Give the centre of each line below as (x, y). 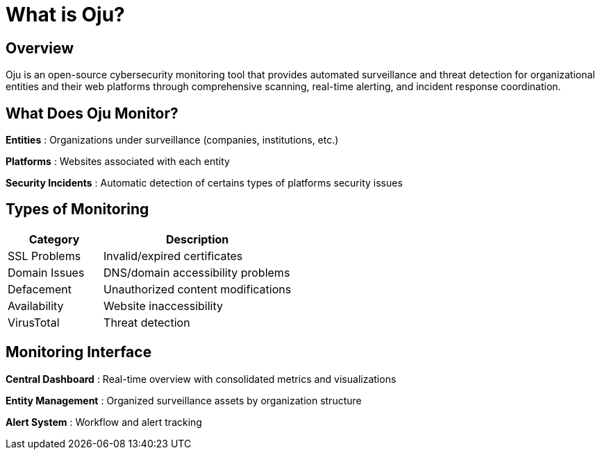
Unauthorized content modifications (198, 289)
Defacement (40, 289)
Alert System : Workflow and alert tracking (104, 422)
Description (197, 239)
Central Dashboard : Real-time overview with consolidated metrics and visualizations (201, 379)
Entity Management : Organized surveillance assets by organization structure (184, 400)
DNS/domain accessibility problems (197, 272)
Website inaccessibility (163, 306)
